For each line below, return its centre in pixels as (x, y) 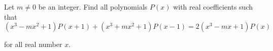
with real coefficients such (213, 7)
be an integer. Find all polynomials (93, 7)
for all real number (33, 44)
